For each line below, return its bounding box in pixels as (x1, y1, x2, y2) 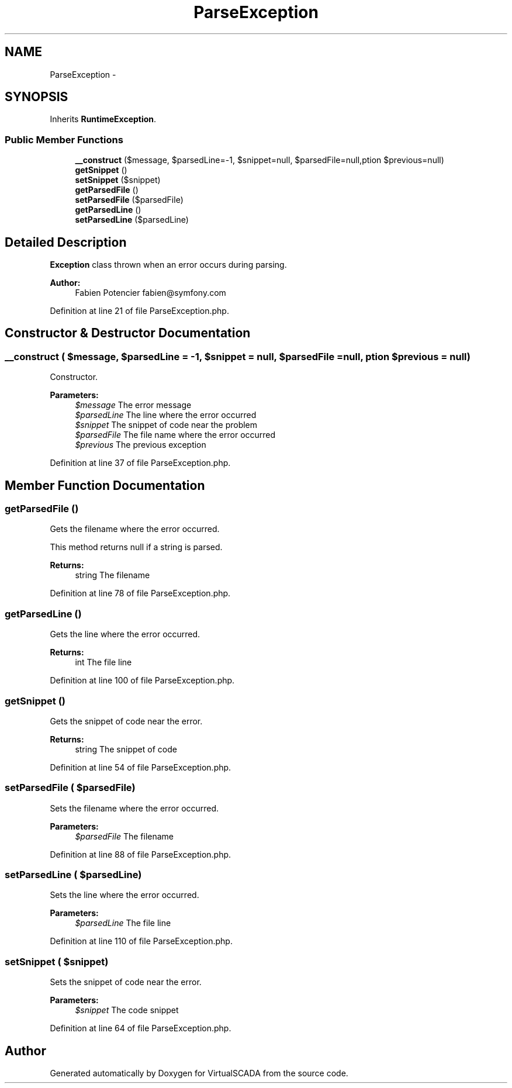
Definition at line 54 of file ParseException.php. (50, 762, 231, 772)
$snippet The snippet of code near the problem (75, 420, 258, 430)
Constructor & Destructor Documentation (5, 326, 251, 341)
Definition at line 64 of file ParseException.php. (50, 1023, 231, 1034)
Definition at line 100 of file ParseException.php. (50, 675, 235, 686)
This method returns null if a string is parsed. (50, 542, 223, 552)
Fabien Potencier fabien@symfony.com (75, 288, 226, 298)
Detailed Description (5, 234, 127, 250)
